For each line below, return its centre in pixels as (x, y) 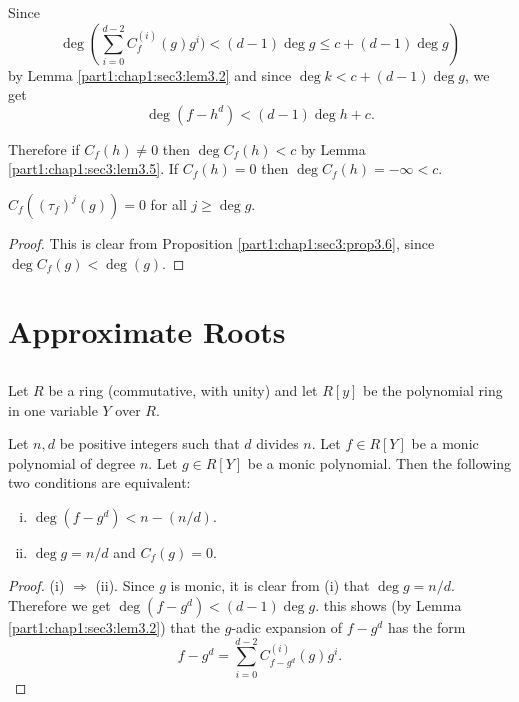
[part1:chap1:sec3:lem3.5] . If (93, 168)
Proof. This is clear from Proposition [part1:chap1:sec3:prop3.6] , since (221, 242)
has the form (426, 627)
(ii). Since (125, 585)
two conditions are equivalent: (99, 482)
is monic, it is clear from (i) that (270, 585)
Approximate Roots (147, 331)
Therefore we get (59, 605)
